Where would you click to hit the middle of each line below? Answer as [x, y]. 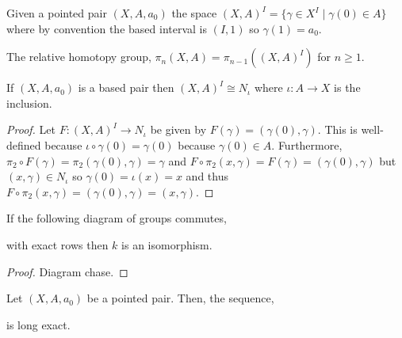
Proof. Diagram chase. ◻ [67, 271]
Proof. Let [31, 129]
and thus [207, 176]
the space [194, 13]
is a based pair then [126, 87]
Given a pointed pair [57, 13]
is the [347, 87]
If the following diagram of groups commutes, [117, 218]
